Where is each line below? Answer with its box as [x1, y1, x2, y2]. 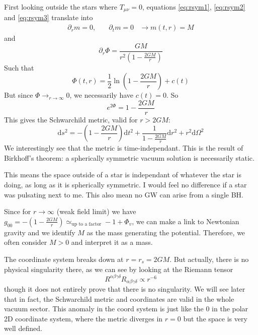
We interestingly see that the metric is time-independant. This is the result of [4, 143, 243, 153]
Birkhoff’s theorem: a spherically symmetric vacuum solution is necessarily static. [4, 152, 254, 163]
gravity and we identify [4, 227, 75, 237]
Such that [4, 62, 34, 73]
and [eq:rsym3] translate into [4, 12, 93, 23]
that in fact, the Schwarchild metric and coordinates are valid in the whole [4, 293, 234, 304]
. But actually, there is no [169, 253, 249, 264]
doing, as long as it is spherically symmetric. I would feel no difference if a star [4, 179, 247, 189]
